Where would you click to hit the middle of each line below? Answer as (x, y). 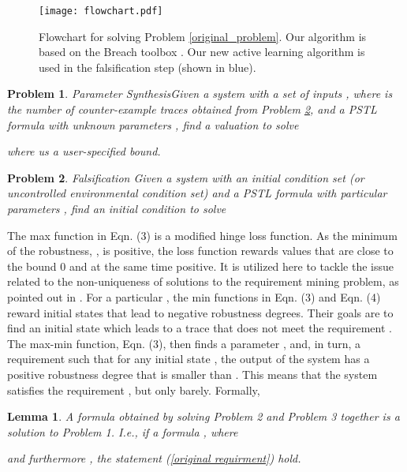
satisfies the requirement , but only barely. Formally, (134, 390)
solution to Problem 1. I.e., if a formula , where (123, 431)
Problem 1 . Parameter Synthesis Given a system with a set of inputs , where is (200, 94)
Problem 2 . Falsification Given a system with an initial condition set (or (186, 177)
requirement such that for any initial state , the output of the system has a (189, 359)
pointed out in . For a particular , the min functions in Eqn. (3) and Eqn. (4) (194, 296)
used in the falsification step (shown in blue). (147, 67)
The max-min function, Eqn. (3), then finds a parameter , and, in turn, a (184, 343)
